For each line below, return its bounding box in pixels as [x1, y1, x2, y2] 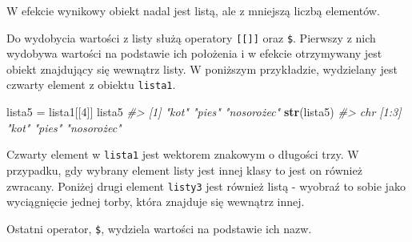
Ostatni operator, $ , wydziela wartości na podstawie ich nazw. [6, 220, 312, 236]
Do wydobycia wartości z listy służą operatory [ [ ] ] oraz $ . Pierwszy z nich [6, 29, 376, 46]
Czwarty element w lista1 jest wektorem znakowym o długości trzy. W [6, 146, 359, 163]
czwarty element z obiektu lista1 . [6, 76, 176, 93]
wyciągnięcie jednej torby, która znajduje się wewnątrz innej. [6, 193, 305, 210]
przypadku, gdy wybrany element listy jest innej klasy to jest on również [6, 161, 362, 178]
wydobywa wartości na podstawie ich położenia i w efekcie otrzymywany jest [6, 45, 382, 62]
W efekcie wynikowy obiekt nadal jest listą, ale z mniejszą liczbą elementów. [6, 2, 380, 18]
